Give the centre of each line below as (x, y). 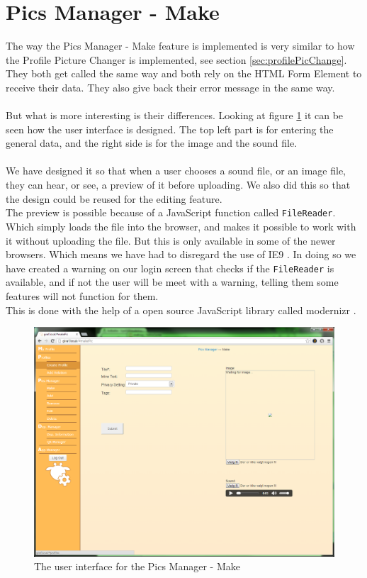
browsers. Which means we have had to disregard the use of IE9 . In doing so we (181, 254)
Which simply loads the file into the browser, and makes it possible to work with (181, 226)
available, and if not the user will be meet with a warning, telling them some (172, 282)
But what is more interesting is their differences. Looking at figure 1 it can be (175, 115)
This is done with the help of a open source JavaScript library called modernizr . (181, 310)
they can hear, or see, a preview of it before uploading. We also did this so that (178, 185)
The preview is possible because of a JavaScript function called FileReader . (171, 212)
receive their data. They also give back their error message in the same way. (170, 87)
